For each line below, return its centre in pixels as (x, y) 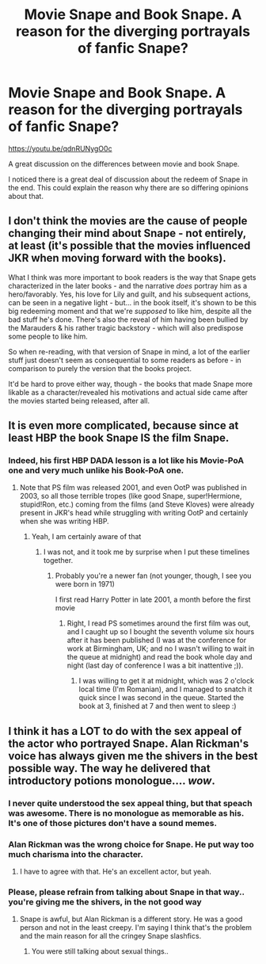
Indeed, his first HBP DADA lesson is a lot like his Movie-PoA (126, 461)
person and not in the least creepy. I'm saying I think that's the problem (135, 928)
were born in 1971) (85, 584)
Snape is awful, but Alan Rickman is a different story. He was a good (131, 919)
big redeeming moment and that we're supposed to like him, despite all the (130, 311)
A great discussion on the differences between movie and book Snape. (124, 163)
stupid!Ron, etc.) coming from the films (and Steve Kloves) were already (137, 504)
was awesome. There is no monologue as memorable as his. (126, 813)
